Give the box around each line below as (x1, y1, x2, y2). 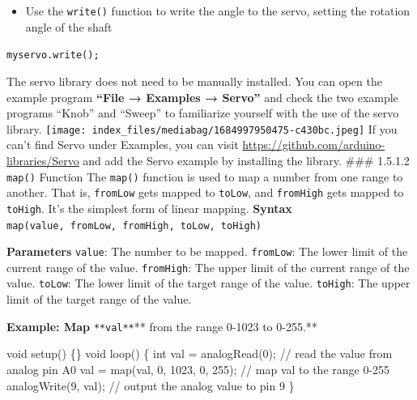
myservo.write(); (6, 49, 100, 62)
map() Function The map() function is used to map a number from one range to (6, 168, 403, 185)
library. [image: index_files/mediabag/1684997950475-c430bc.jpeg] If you (6, 120, 398, 137)
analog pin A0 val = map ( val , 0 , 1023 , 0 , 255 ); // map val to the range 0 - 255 (6, 360, 390, 377)
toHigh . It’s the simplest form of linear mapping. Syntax (6, 199, 292, 216)
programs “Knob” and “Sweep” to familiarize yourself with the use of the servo (6, 104, 399, 121)
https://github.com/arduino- (242, 136, 385, 153)
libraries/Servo (6, 151, 79, 168)
